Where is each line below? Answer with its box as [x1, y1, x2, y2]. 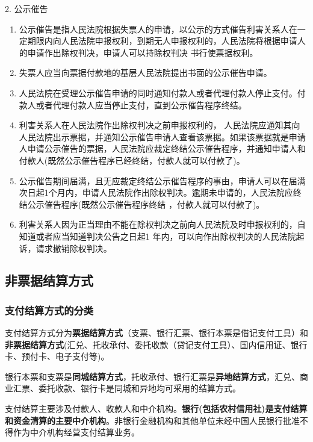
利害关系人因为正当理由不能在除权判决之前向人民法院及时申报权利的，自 [19, 218, 306, 231]
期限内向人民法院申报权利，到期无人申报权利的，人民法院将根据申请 [27, 34, 297, 47]
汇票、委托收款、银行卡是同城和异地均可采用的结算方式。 [13, 382, 241, 394]
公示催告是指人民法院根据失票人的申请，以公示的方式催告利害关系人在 [19, 22, 297, 35]
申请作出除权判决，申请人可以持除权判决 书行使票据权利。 [27, 46, 258, 58]
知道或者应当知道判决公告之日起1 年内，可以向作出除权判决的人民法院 [19, 229, 296, 242]
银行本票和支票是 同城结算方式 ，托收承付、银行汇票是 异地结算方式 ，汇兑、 [5, 370, 300, 382]
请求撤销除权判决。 [36, 241, 112, 254]
